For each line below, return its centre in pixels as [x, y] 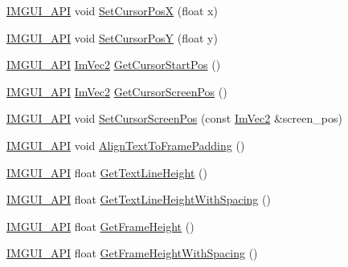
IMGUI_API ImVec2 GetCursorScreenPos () [117, 91]
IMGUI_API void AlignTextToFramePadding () [126, 145]
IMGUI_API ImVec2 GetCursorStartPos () [114, 65]
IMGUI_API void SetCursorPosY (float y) [112, 37]
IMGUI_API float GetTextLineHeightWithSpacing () [139, 199]
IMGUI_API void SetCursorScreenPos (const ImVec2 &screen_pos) [174, 118]
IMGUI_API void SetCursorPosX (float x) [112, 10]
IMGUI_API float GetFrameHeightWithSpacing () [132, 253]
